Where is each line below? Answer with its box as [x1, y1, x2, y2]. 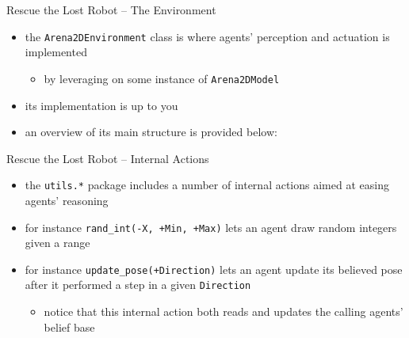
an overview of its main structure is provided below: [25, 123, 277, 140]
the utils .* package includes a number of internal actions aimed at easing [25, 177, 389, 193]
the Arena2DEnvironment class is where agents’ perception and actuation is [25, 28, 390, 44]
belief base [44, 318, 95, 335]
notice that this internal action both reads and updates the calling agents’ [44, 303, 403, 320]
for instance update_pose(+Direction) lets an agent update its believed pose [25, 260, 403, 277]
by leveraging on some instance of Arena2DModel [44, 70, 280, 86]
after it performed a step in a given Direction [25, 276, 251, 293]
